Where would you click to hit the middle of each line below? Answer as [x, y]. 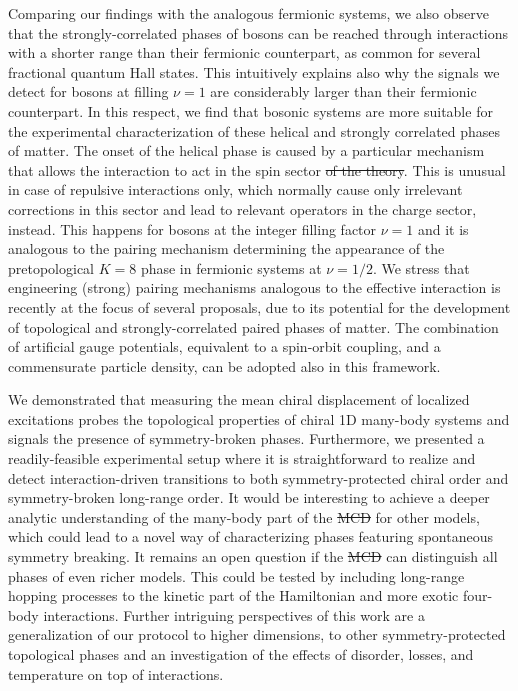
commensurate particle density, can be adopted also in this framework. [224, 365]
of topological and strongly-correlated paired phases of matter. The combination [253, 326]
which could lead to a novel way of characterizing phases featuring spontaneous [250, 536]
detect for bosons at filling [88, 91]
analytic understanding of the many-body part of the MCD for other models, [244, 516]
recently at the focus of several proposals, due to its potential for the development [259, 306]
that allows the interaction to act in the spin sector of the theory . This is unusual [257, 169]
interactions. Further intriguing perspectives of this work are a [234, 614]
